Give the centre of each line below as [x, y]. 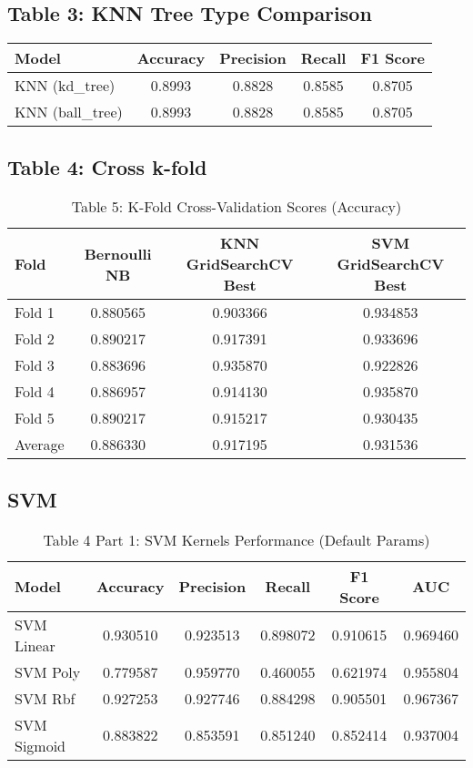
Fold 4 [35, 392]
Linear [35, 645]
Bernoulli [118, 253]
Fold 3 [35, 365]
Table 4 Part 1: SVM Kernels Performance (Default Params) [236, 539]
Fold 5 [35, 418]
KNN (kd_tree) [65, 86]
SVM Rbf [45, 698]
